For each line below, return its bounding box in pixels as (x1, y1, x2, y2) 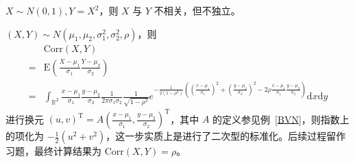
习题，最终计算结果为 (5, 144, 101, 158)
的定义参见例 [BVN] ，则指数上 (212, 112, 350, 126)
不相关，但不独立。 (154, 3, 241, 17)
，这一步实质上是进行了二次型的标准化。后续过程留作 (106, 129, 346, 143)
